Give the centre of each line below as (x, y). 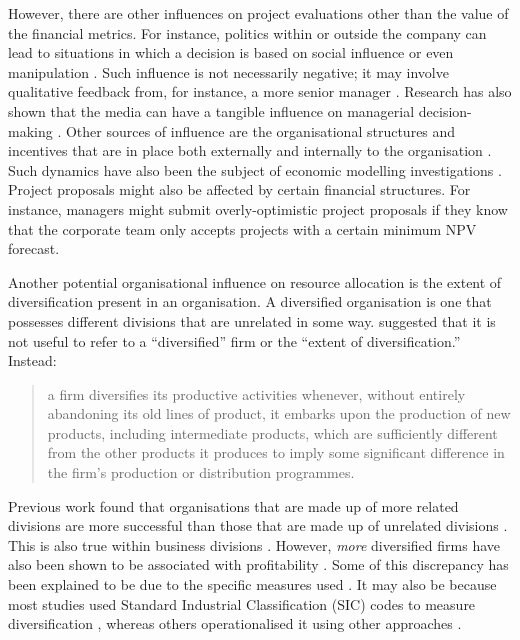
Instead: (32, 360)
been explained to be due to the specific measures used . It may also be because (252, 584)
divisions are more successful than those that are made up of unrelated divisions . (258, 525)
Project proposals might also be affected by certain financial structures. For (239, 189)
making (30, 130)
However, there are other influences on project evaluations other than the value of (258, 13)
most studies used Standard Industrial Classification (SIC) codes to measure (242, 603)
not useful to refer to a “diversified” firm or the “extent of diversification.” (234, 340)
